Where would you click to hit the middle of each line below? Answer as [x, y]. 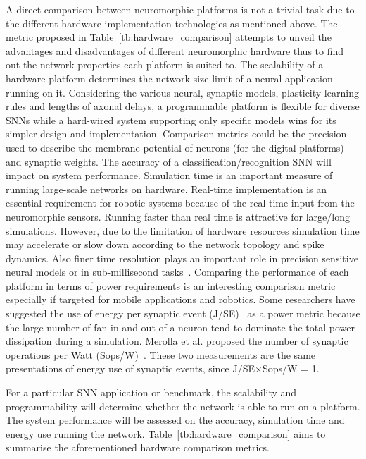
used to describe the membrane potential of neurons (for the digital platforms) [175, 147]
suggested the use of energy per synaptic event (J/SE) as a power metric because [183, 313]
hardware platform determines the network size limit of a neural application [169, 78]
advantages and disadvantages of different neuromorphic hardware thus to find [175, 50]
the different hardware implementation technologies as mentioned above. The [172, 23]
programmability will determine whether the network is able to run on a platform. [183, 406]
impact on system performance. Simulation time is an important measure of [169, 175]
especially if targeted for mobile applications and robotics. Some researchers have [181, 299]
